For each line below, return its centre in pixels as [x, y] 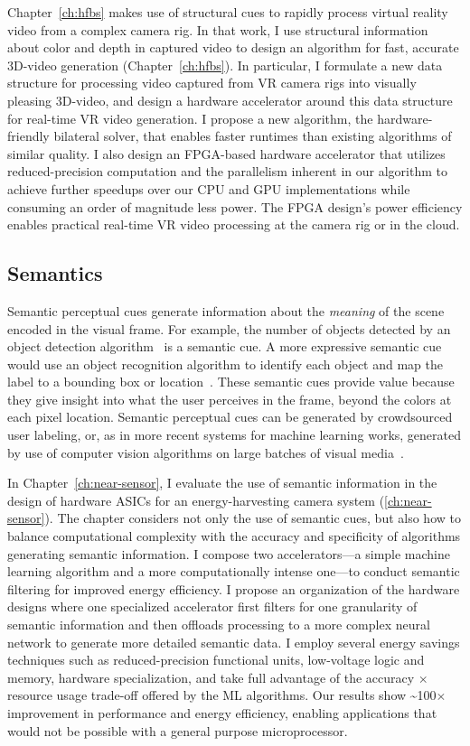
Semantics [55, 273]
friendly [28, 136]
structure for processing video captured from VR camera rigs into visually [212, 83]
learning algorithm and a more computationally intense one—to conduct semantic [234, 571]
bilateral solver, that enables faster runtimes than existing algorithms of [253, 136]
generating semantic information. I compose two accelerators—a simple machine [229, 553]
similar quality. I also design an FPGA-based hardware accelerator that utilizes [226, 153]
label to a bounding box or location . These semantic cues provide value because [231, 382]
